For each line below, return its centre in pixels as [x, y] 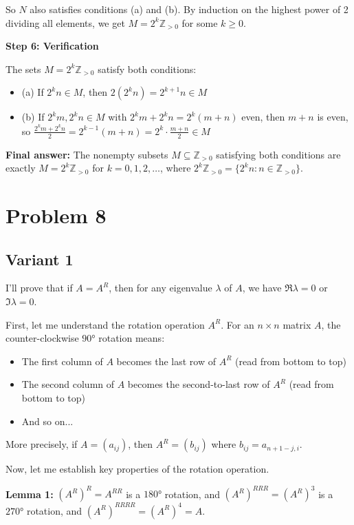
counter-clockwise [42, 338]
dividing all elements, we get [65, 22]
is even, [333, 117]
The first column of [62, 361]
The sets [23, 69]
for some [200, 22]
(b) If [33, 117]
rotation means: [132, 338]
